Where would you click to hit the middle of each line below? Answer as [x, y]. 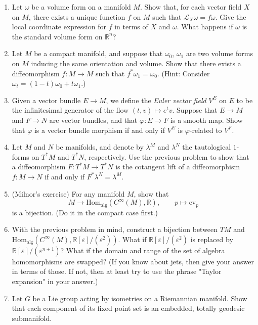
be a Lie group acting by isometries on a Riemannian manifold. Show [140, 298]
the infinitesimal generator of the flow [70, 110]
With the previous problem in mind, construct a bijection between [115, 229]
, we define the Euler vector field [156, 100]
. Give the [231, 16]
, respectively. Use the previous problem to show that [167, 156]
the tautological [207, 147]
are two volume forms [219, 53]
